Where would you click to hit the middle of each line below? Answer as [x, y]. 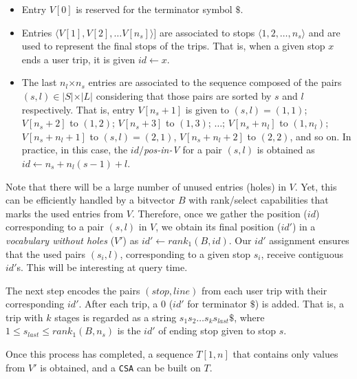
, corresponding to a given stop [185, 253]
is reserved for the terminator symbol [154, 9]
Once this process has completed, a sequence [99, 354]
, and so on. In [321, 136]
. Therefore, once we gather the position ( [219, 213]
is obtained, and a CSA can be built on [120, 367]
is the [129, 331]
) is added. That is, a [300, 304]
